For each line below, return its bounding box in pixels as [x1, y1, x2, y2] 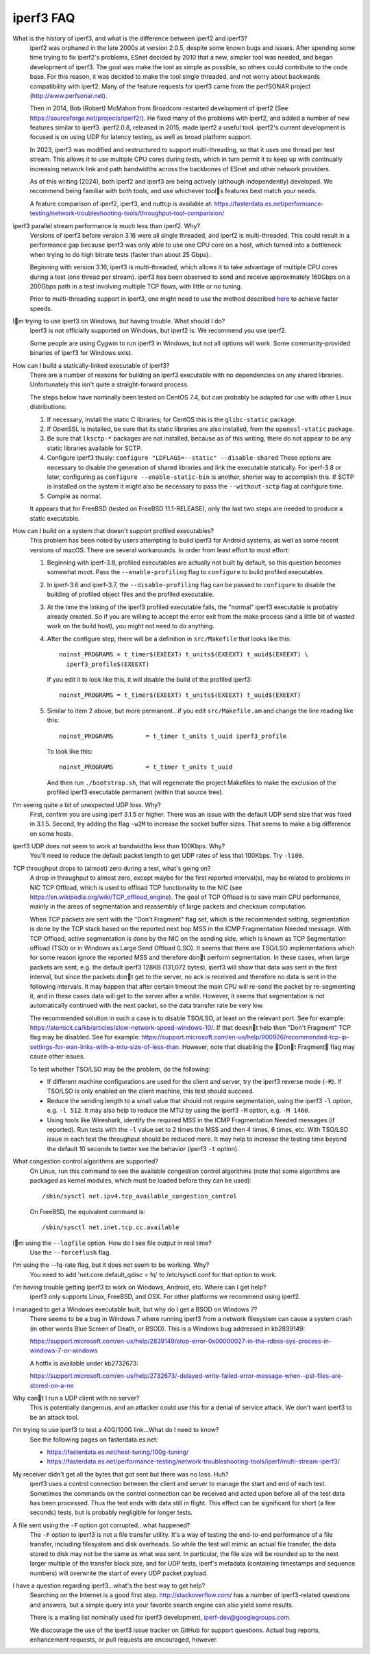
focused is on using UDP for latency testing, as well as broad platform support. [29, 133, 253, 141]
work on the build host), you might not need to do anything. [47, 622, 215, 630]
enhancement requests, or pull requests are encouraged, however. [29, 1635, 219, 1644]
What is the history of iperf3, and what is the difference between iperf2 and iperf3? [12, 34, 248, 42]
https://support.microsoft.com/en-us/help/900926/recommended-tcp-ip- [141, 1033, 349, 1041]
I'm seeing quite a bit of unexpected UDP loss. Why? [12, 800, 161, 809]
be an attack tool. [29, 1413, 79, 1421]
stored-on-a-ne [29, 1381, 75, 1390]
